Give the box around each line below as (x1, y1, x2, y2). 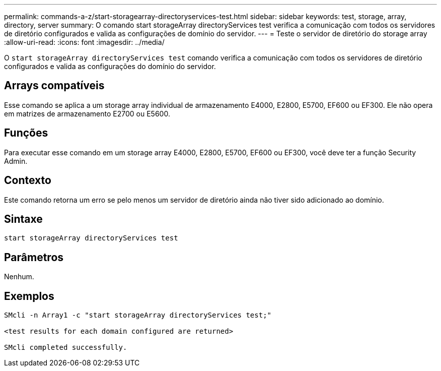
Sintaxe (4, 212, 43, 225)
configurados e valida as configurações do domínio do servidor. (4, 62, 216, 71)
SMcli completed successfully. (4, 343, 127, 352)
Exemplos (4, 289, 54, 302)
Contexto (4, 174, 51, 187)
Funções (4, 127, 48, 140)
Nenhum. (4, 272, 34, 281)
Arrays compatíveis (4, 79, 105, 92)
